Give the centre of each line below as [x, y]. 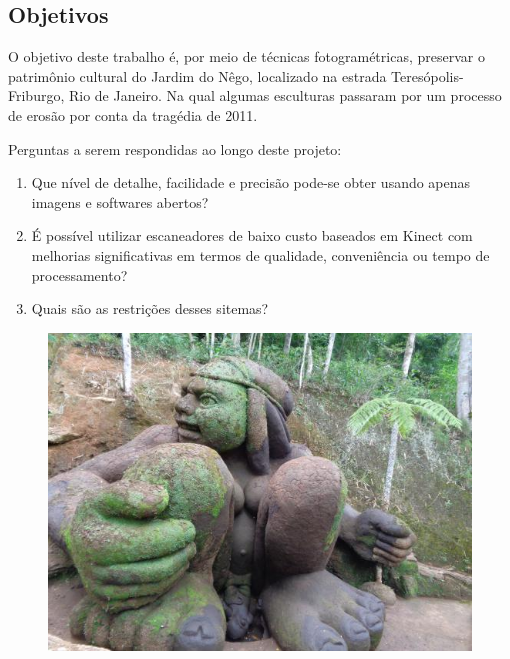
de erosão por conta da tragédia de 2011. [133, 114]
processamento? [79, 274]
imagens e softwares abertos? [120, 201]
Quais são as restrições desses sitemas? [150, 308]
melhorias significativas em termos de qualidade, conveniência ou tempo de [260, 254]
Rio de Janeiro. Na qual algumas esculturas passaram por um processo [285, 95]
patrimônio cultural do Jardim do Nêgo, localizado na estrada [197, 75]
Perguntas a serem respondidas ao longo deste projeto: [175, 148]
